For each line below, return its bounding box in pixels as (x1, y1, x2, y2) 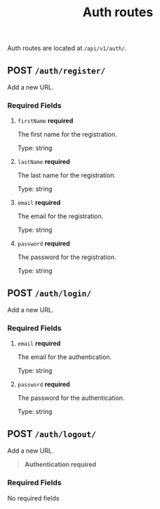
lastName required (17, 158, 70, 166)
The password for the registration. (17, 253, 116, 261)
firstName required (17, 117, 74, 125)
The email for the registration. (17, 212, 104, 220)
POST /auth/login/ (7, 287, 92, 299)
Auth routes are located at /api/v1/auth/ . (7, 44, 127, 53)
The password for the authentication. (17, 394, 125, 402)
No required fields (7, 494, 60, 502)
